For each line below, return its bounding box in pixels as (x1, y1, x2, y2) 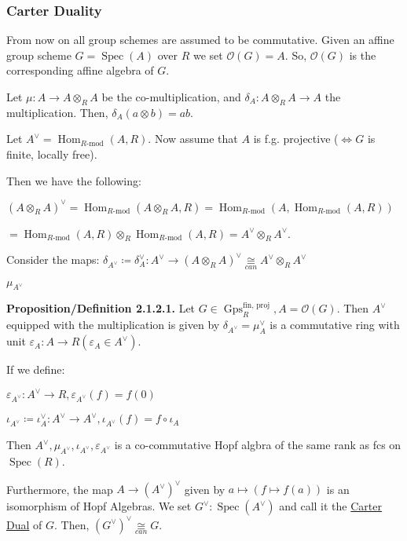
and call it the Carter (279, 498, 382, 514)
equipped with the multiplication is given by (6, 316, 220, 333)
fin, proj (243, 301, 270, 309)
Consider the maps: (6, 251, 100, 268)
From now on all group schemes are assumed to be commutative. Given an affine (6, 31, 394, 48)
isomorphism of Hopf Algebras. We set (6, 498, 192, 514)
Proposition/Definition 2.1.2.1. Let (6, 300, 196, 316)
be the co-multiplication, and (101, 89, 241, 104)
